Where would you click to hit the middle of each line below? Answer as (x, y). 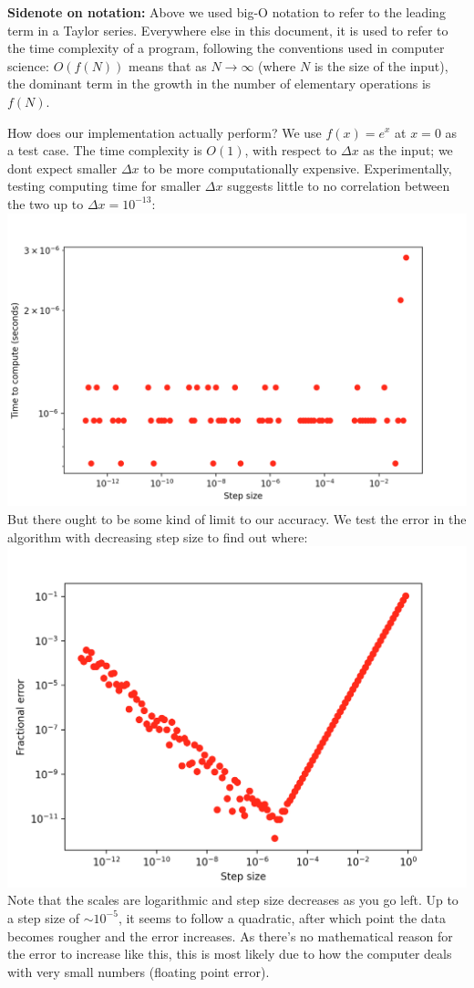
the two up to (46, 203)
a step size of (44, 917)
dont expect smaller (62, 168)
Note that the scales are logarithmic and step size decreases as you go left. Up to (233, 900)
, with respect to (291, 150)
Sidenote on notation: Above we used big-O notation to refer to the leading (227, 12)
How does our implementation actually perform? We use (165, 132)
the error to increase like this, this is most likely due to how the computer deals (230, 954)
